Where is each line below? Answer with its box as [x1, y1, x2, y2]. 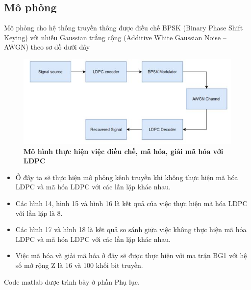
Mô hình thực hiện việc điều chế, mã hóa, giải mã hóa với [24, 146, 224, 156]
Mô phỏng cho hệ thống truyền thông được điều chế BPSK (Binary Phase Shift [4, 23, 243, 33]
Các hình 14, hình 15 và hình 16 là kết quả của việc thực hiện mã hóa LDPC [15, 198, 248, 208]
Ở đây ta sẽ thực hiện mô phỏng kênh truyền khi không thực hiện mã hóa [15, 172, 238, 182]
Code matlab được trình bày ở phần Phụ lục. [4, 276, 140, 287]
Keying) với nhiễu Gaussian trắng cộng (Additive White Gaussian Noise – [4, 32, 226, 42]
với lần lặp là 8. [15, 208, 63, 218]
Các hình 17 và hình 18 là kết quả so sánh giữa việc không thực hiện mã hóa [15, 224, 247, 235]
